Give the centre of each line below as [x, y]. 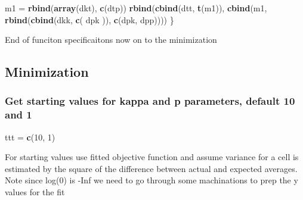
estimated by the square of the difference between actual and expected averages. [151, 168]
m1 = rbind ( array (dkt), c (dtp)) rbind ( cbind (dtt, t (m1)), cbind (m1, [136, 8]
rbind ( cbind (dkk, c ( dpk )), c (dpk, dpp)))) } [89, 19]
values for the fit [35, 192]
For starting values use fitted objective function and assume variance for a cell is [152, 157]
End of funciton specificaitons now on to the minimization [111, 40]
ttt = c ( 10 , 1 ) [30, 137]
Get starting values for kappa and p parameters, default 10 [150, 101]
